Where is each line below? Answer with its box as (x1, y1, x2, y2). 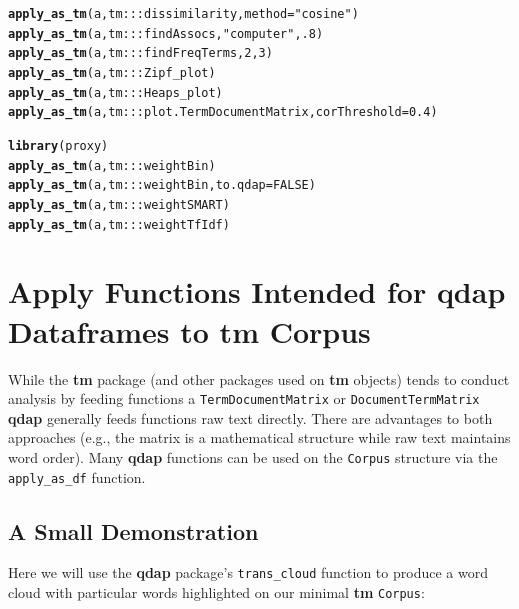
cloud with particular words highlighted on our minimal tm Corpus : (8, 582, 425, 603)
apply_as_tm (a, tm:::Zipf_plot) (8, 65, 216, 80)
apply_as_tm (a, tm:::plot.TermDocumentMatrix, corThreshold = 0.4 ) (8, 105, 438, 120)
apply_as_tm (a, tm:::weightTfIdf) (8, 217, 230, 232)
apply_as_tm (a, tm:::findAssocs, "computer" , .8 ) (8, 26, 324, 41)
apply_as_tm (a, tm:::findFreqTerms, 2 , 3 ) (8, 46, 273, 61)
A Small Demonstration (8, 515, 259, 546)
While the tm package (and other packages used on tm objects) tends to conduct (8, 368, 510, 389)
